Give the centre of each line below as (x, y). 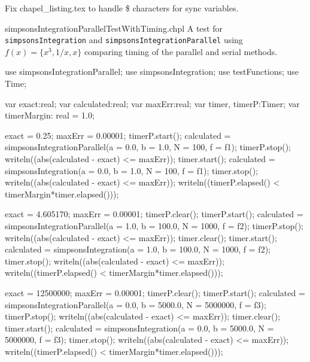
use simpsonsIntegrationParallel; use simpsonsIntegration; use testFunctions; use (152, 72)
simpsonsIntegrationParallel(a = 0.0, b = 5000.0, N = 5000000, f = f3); (136, 304)
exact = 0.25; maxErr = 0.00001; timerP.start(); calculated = (118, 135)
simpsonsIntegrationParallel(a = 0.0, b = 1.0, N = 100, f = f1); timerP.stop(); (148, 147)
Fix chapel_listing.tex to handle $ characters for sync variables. (122, 8)
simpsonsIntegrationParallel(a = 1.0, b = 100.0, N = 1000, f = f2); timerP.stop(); (154, 225)
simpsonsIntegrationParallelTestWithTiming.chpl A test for (114, 28)
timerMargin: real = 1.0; (50, 115)
